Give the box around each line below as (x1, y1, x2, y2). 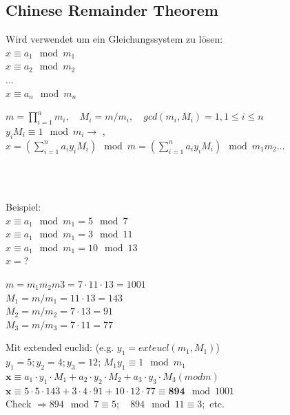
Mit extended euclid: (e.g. (6, 340, 114, 354)
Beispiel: (6, 199, 41, 213)
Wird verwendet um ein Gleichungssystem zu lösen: (6, 32, 223, 46)
